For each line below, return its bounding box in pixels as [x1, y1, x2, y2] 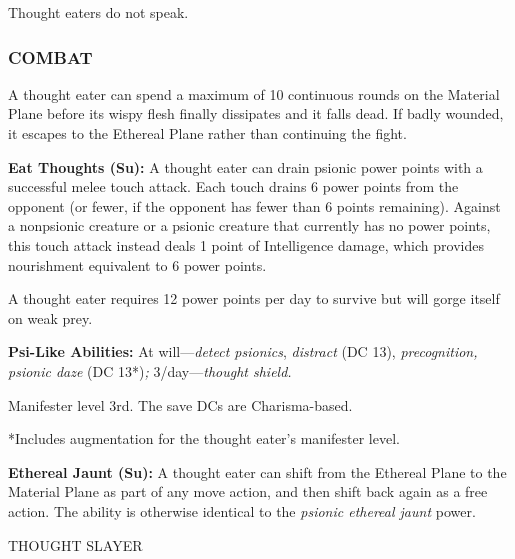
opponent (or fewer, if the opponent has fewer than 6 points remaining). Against [8, 195, 501, 216]
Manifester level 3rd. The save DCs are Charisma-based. [8, 394, 353, 415]
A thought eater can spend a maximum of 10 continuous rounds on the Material [8, 83, 500, 104]
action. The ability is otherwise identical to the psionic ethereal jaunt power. [8, 500, 476, 521]
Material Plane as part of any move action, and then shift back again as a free [8, 481, 488, 502]
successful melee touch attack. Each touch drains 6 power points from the [8, 176, 459, 197]
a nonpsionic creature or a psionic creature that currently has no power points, [8, 215, 491, 236]
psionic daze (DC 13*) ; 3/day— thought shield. [8, 360, 292, 381]
